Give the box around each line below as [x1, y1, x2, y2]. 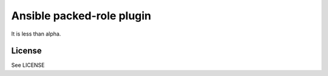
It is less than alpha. [11, 30, 61, 37]
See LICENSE [11, 62, 45, 69]
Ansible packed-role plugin [11, 9, 152, 22]
